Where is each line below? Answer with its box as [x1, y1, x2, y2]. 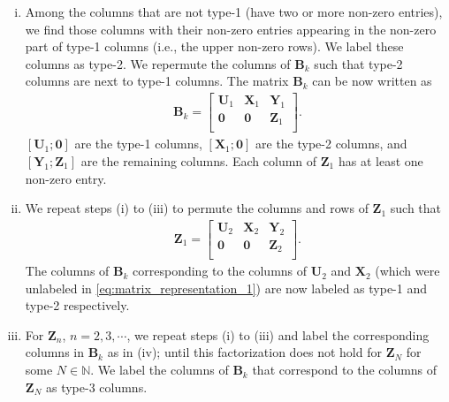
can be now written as [312, 72, 432, 90]
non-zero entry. [25, 169, 107, 187]
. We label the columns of [90, 360, 229, 379]
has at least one [338, 151, 423, 170]
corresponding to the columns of [133, 262, 308, 280]
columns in [25, 343, 84, 361]
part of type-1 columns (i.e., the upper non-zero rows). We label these [25, 37, 404, 56]
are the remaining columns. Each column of [80, 151, 317, 170]
